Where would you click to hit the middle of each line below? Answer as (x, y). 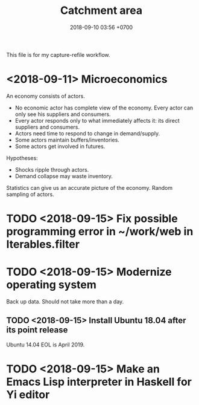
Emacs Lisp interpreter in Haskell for (99, 382)
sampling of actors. (30, 194)
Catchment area (101, 11)
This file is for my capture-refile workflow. (58, 54)
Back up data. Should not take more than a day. (65, 302)
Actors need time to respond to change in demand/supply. (87, 133)
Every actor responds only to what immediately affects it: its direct (97, 120)
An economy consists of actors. (46, 96)
